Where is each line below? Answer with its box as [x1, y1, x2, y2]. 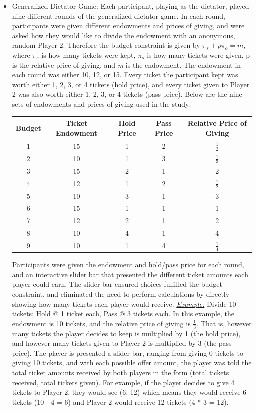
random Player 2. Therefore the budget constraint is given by [12, 40, 200, 50]
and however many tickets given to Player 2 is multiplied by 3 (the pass [12, 338, 232, 348]
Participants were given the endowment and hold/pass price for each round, [12, 259, 244, 270]
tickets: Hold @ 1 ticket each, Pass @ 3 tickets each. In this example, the [12, 308, 235, 319]
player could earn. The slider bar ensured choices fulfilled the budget [12, 279, 222, 289]
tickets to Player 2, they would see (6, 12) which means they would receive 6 [12, 387, 247, 397]
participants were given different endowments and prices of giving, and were [12, 20, 245, 31]
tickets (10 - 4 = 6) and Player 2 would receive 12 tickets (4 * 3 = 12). [12, 396, 229, 407]
